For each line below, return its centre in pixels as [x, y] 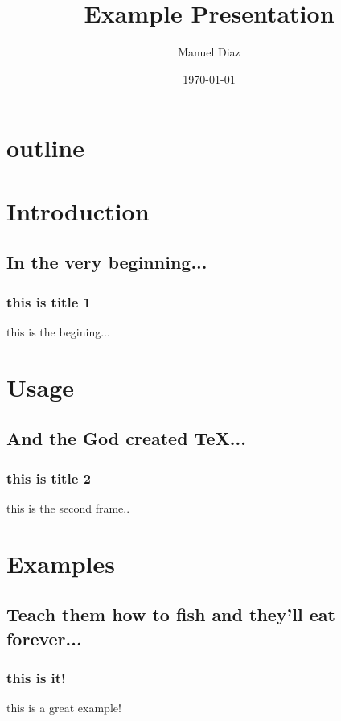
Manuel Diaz [209, 52]
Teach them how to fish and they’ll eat [171, 614]
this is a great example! [64, 708]
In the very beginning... [107, 262]
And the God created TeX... [126, 438]
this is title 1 [49, 301]
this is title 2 [49, 478]
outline [46, 148]
